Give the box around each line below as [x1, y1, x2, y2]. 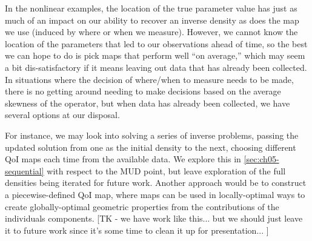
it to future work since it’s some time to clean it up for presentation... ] [5, 223, 269, 236]
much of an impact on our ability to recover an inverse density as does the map [5, 13, 299, 26]
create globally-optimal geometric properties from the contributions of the [5, 200, 279, 213]
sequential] [5, 164, 44, 177]
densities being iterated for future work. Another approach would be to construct [5, 176, 307, 189]
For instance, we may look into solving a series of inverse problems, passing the [5, 128, 299, 141]
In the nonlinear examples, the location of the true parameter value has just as [5, 2, 297, 14]
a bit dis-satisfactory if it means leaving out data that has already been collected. [5, 61, 307, 73]
